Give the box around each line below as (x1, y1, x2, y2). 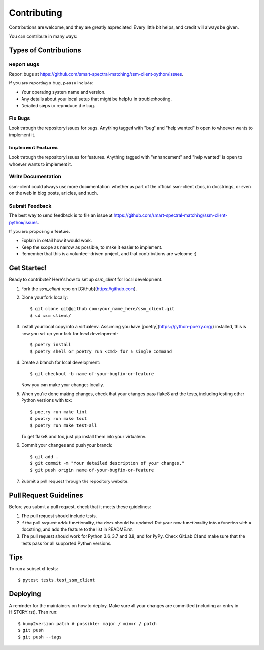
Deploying (9, 589, 41, 598)
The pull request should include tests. (21, 513, 97, 519)
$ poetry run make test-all (30, 422, 97, 428)
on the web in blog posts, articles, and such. (9, 190, 98, 196)
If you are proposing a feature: (9, 229, 70, 234)
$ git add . (30, 454, 59, 459)
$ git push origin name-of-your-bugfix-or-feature (30, 467, 154, 473)
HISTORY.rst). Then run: (9, 609, 58, 615)
